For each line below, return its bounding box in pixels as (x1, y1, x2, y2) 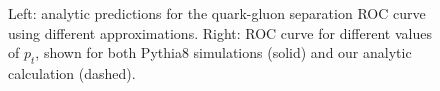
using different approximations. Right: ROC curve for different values (8, 22, 432, 43)
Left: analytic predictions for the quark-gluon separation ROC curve (8, 3, 426, 23)
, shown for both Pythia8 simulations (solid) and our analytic (35, 42, 412, 63)
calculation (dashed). (8, 62, 136, 83)
